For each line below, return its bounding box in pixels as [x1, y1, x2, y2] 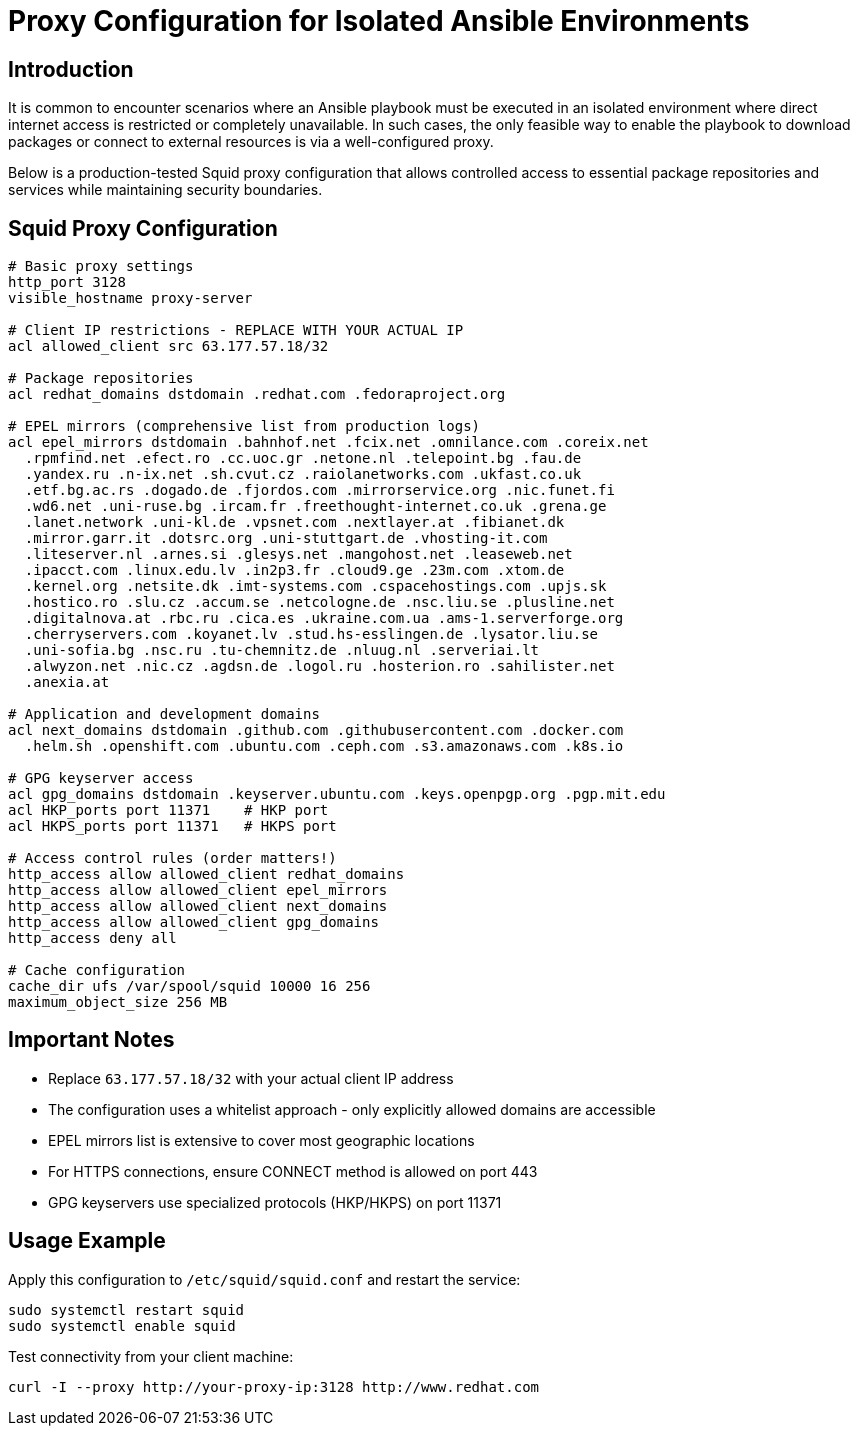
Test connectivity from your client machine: [8, 1347, 294, 1365]
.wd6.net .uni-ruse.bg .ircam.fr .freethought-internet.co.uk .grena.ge [24, 498, 607, 515]
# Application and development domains [8, 706, 320, 723]
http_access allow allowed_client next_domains [8, 898, 388, 915]
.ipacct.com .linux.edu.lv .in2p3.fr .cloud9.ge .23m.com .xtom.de [24, 562, 565, 579]
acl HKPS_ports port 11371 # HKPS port [8, 818, 337, 835]
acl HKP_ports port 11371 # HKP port [8, 802, 329, 819]
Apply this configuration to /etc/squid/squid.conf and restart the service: [8, 1270, 521, 1288]
